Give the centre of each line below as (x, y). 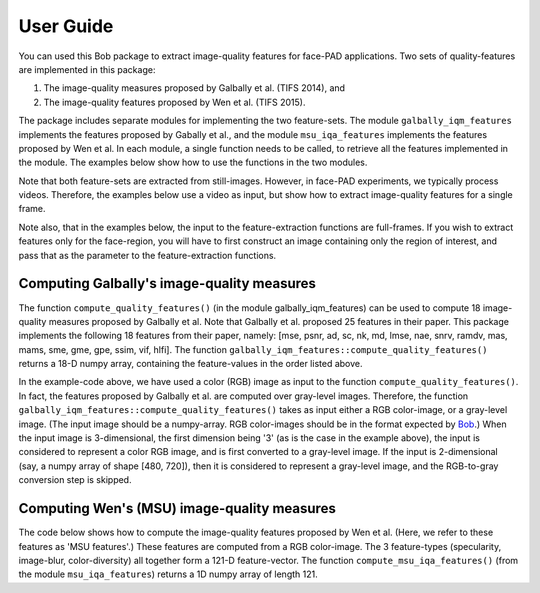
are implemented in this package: (87, 69)
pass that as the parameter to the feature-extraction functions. (147, 255)
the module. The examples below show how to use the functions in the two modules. (193, 162)
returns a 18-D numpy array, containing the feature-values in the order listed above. (190, 364)
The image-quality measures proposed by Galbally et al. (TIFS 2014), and (194, 88)
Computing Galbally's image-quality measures (167, 283)
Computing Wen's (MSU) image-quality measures (177, 508)
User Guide (66, 26)
